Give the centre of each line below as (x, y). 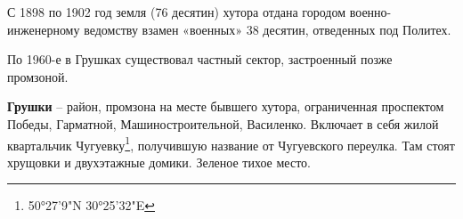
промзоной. (38, 76)
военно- (370, 12)
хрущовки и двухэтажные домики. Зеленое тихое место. (159, 162)
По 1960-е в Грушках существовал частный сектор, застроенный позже (200, 59)
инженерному (44, 29)
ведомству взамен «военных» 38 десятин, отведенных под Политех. (268, 29)
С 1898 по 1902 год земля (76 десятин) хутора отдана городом (177, 12)
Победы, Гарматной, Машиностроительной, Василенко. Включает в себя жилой (223, 123)
